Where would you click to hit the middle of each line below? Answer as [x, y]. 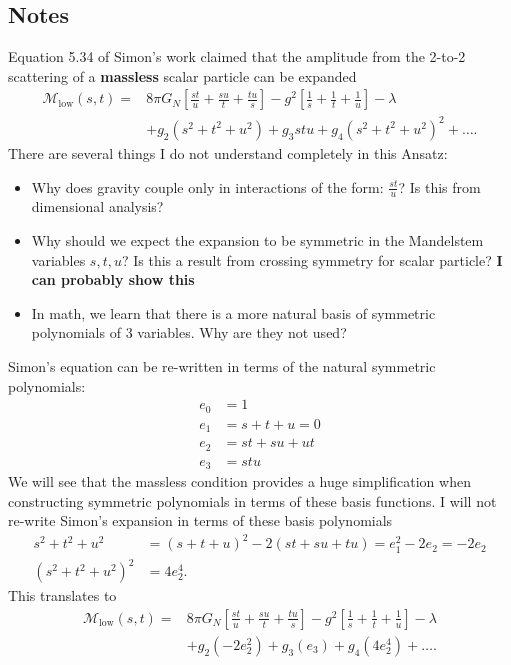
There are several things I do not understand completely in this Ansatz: [228, 152]
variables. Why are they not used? [242, 332]
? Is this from [439, 186]
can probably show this [113, 279]
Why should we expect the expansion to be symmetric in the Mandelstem [257, 239]
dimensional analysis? [97, 206]
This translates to [62, 595]
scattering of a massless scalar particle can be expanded [182, 75]
